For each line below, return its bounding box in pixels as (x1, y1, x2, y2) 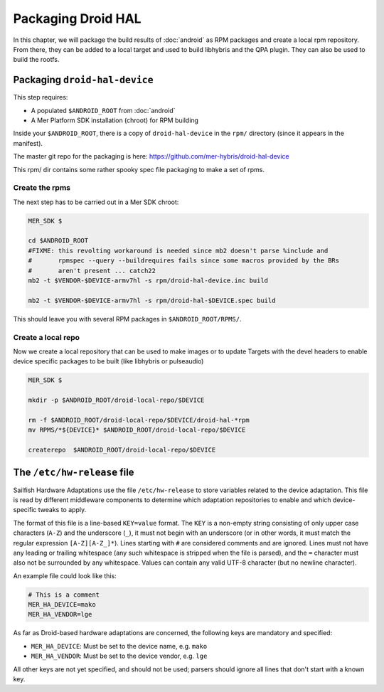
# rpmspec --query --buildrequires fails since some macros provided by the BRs (28, 257, 340, 265)
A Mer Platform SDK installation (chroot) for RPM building (31, 116, 199, 124)
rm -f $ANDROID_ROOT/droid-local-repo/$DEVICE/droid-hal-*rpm (28, 416, 250, 424)
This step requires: (13, 93, 68, 102)
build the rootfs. (13, 55, 60, 64)
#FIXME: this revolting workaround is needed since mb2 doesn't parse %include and (28, 246, 329, 255)
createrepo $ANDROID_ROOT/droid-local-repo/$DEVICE (28, 446, 216, 454)
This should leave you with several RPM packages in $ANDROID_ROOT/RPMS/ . (13, 314, 242, 323)
